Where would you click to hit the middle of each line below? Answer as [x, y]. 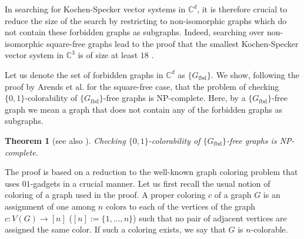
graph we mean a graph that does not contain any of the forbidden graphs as [144, 109]
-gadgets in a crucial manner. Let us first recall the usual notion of [150, 183]
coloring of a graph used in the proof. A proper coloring [105, 195]
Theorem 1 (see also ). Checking [65, 140]
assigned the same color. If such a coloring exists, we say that [115, 229]
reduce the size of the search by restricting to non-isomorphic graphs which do [146, 20]
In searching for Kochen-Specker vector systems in [95, 9]
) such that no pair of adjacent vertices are [210, 218]
